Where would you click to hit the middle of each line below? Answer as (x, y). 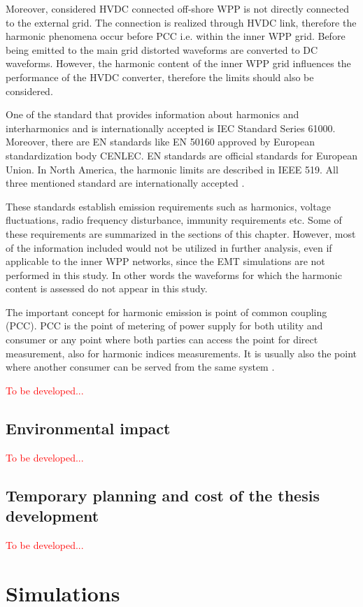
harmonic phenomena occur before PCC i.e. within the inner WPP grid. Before (176, 36)
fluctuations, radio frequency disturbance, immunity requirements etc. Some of (174, 220)
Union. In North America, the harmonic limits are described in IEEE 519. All (172, 169)
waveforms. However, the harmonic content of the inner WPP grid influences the (178, 63)
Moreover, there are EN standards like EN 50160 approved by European (161, 142)
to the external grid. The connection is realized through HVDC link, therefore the (181, 22)
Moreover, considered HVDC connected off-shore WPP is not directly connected (177, 8)
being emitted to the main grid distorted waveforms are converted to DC (162, 49)
